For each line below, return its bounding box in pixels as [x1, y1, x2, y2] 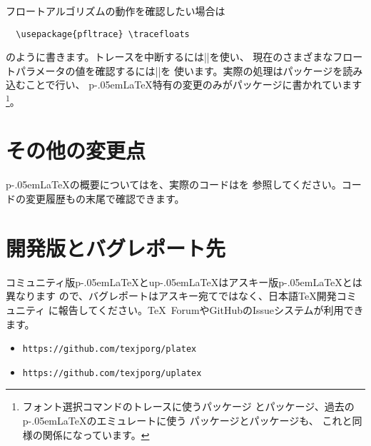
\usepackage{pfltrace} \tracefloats [16, 29, 190, 39]
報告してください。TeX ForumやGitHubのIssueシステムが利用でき [58, 302, 364, 317]
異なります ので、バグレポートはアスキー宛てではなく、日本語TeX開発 [6, 288, 337, 303]
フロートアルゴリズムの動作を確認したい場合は [6, 4, 225, 18]
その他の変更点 [6, 136, 146, 165]
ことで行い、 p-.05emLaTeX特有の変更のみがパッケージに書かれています [25, 77, 362, 92]
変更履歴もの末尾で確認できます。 [25, 191, 185, 206]
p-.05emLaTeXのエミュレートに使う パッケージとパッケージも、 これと [22, 413, 352, 427]
